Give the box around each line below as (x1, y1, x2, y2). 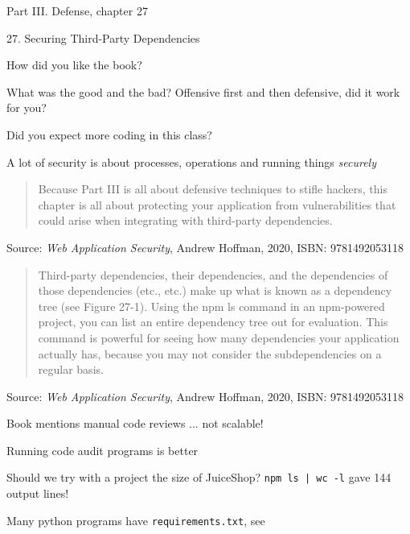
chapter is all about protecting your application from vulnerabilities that (38, 196, 396, 213)
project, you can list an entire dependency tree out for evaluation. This (38, 313, 388, 330)
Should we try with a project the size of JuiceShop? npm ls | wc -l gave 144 (6, 469, 392, 486)
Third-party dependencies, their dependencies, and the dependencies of (38, 266, 388, 283)
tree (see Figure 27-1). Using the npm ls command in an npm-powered (38, 297, 385, 314)
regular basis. (38, 361, 104, 378)
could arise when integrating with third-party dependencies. (38, 212, 333, 229)
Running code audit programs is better (6, 441, 199, 458)
